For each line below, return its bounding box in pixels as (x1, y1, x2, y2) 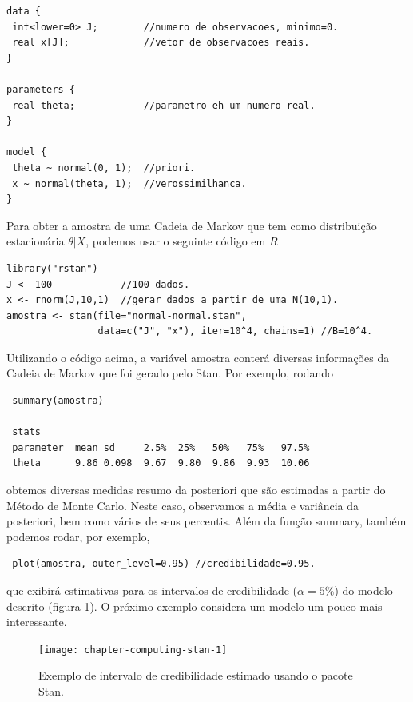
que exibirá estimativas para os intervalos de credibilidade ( (6, 582, 298, 598)
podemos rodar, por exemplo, (6, 528, 150, 544)
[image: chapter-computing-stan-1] (38, 644, 228, 656)
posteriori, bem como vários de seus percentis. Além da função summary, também (6, 513, 407, 529)
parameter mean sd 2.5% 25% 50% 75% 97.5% (12, 441, 310, 453)
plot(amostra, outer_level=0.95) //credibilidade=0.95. (12, 558, 316, 570)
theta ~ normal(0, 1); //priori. (12, 162, 196, 174)
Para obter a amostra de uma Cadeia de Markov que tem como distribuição (6, 217, 377, 233)
